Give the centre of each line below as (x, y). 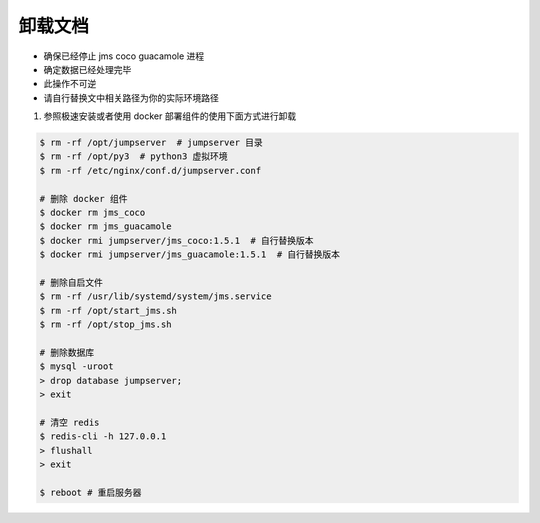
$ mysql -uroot (76, 366)
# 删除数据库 (67, 352)
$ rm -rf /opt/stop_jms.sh (105, 324)
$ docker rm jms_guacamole (105, 226)
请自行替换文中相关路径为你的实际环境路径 (131, 97)
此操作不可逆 (70, 84)
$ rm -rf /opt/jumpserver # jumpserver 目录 (151, 143)
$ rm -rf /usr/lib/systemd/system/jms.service (155, 296)
